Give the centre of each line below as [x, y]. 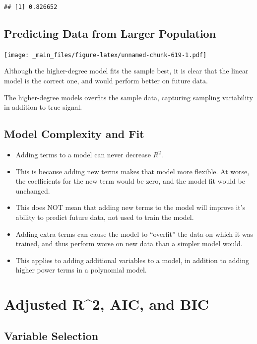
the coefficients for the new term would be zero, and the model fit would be [130, 181]
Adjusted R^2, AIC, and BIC [107, 304]
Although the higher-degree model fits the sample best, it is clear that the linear [126, 71]
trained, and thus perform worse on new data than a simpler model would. [129, 243]
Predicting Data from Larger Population [110, 33]
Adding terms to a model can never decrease [83, 155]
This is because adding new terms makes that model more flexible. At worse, [132, 171]
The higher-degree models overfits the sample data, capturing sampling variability [128, 97]
